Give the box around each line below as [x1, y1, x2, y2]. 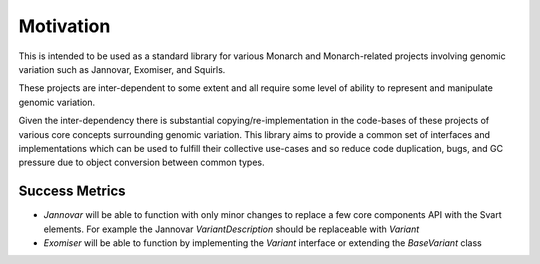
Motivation [18, 15, 111, 37]
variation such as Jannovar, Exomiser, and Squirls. [18, 63, 226, 75]
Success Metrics [18, 183, 126, 200]
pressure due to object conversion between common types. [18, 156, 265, 169]
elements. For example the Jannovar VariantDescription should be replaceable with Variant [43, 223, 420, 235]
